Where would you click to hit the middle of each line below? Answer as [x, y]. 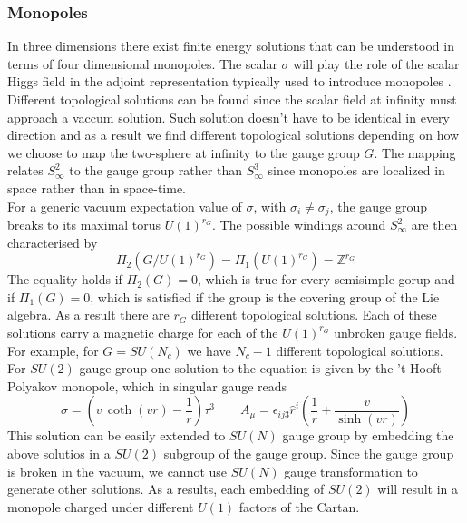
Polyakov [33, 385]
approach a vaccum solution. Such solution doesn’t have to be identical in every [229, 117]
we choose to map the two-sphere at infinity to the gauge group [184, 152]
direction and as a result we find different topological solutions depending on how [233, 135]
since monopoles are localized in [356, 170]
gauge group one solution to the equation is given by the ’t [243, 368]
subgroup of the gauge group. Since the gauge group [309, 453]
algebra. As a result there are [88, 315]
